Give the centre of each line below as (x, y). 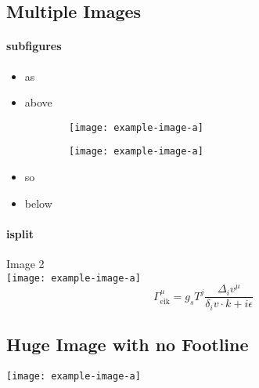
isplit (20, 233)
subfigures (34, 46)
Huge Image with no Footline (128, 344)
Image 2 (25, 264)
